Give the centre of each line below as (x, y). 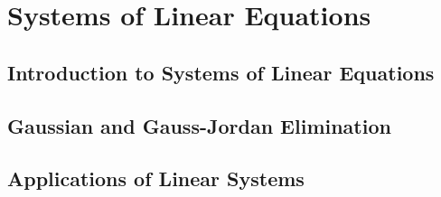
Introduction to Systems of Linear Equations (221, 72)
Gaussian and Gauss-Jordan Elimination (199, 125)
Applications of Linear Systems (156, 178)
